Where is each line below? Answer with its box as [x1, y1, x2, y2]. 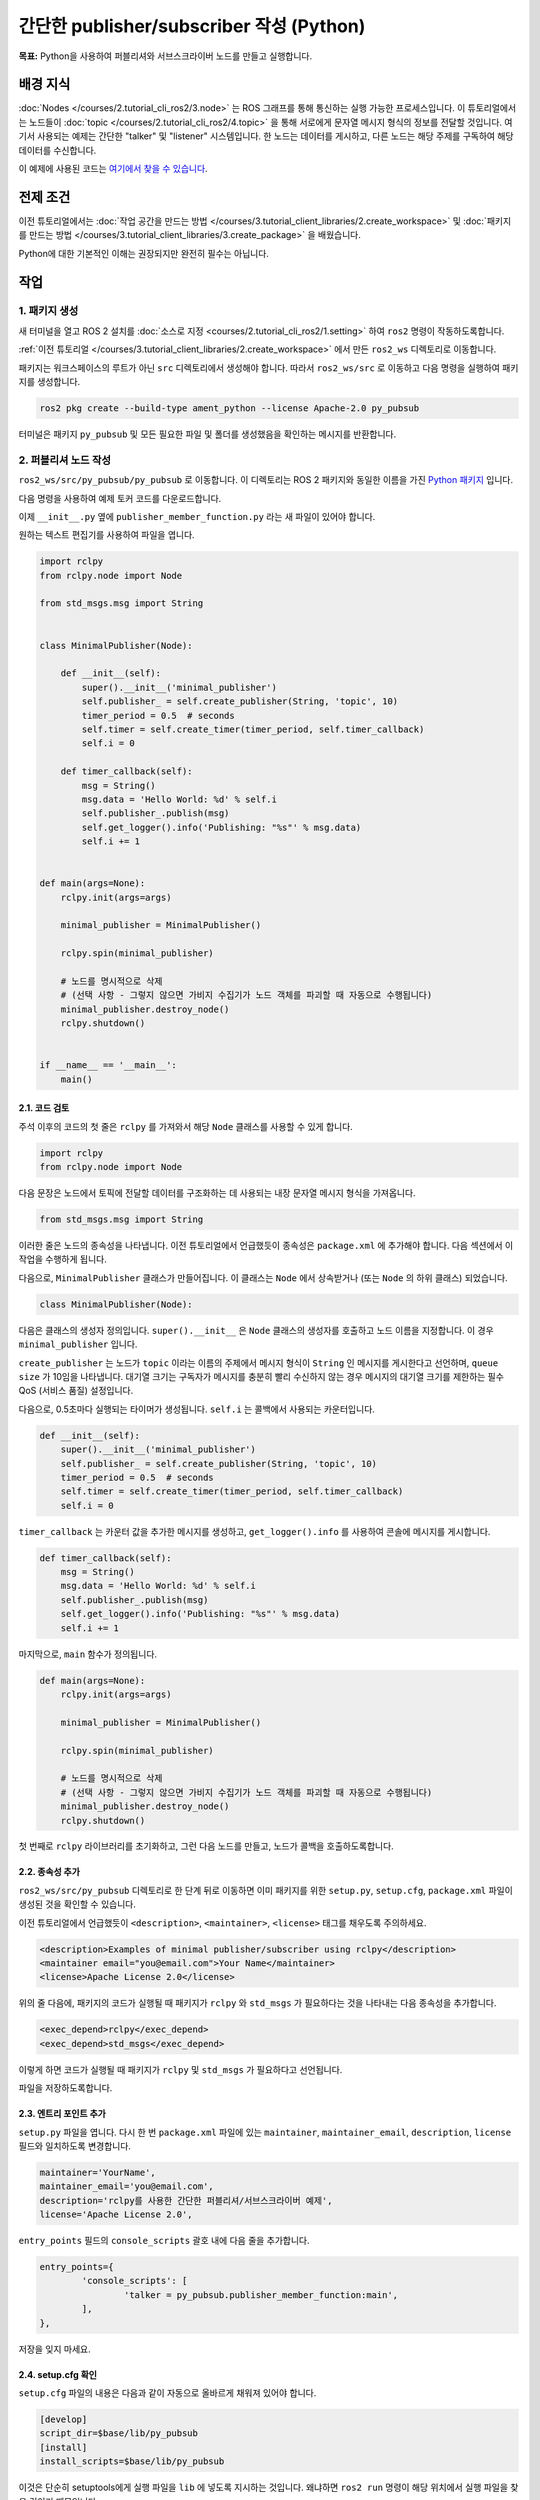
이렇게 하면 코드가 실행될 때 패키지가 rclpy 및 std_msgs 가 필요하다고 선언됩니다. [18, 2063, 343, 2075]
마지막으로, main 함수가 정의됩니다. [18, 1648, 158, 1660]
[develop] [39, 2413, 88, 2425]
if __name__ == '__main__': [39, 1060, 177, 1071]
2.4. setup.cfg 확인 [18, 2368, 98, 2380]
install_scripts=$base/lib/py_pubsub [39, 2456, 225, 2467]
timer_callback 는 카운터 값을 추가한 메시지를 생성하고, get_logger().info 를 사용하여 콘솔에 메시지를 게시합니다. [18, 1525, 491, 1537]
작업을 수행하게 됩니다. [18, 1253, 107, 1265]
